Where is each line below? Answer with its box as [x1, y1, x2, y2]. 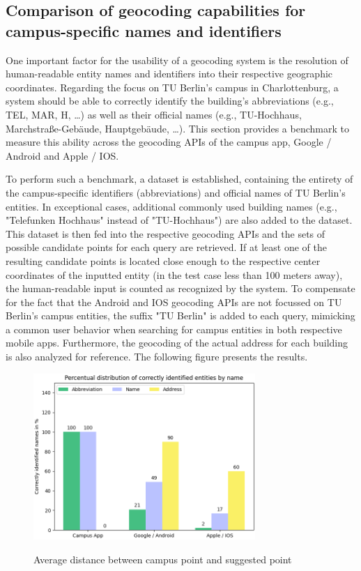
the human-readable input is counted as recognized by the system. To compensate [6, 281, 355, 296]
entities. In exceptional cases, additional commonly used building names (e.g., [6, 199, 337, 213]
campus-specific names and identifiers [6, 20, 282, 41]
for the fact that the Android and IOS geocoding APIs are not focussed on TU [6, 294, 342, 309]
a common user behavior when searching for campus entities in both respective [6, 321, 342, 336]
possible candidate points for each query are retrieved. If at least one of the [6, 240, 327, 254]
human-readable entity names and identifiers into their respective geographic [6, 66, 333, 81]
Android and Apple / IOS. [6, 148, 119, 162]
